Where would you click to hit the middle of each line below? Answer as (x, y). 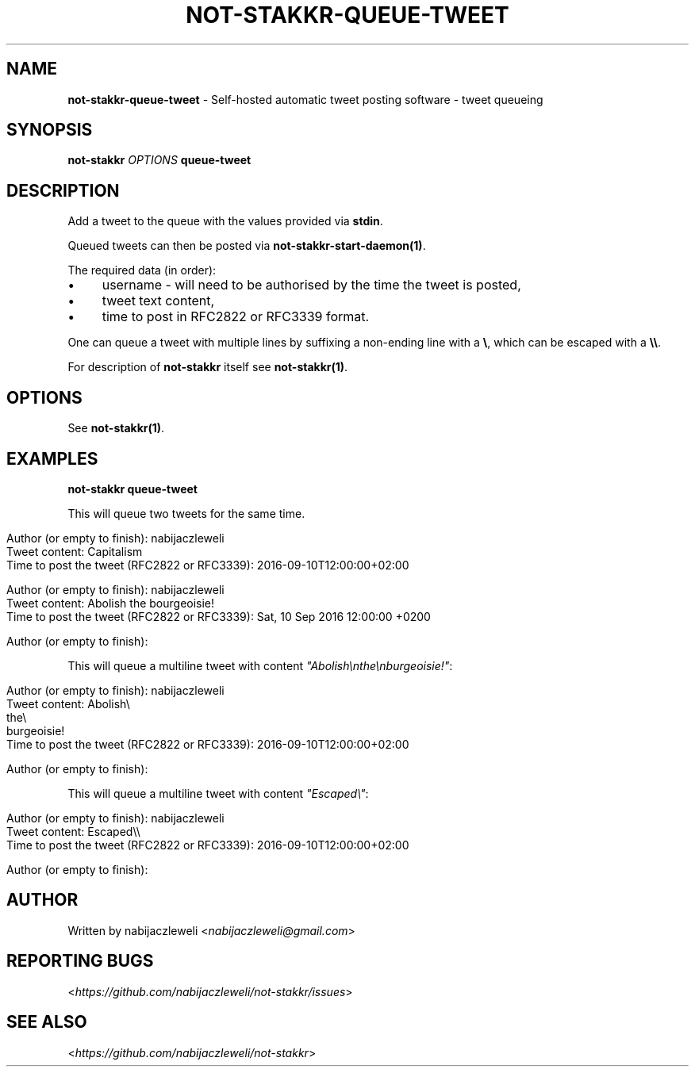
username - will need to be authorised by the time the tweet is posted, (311, 285)
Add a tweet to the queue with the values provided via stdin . (225, 221)
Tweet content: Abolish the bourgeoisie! (111, 603)
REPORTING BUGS (80, 961)
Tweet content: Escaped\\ (73, 831)
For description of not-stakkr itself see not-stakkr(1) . (208, 367)
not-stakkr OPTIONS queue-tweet (159, 160)
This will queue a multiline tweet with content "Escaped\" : (218, 793)
